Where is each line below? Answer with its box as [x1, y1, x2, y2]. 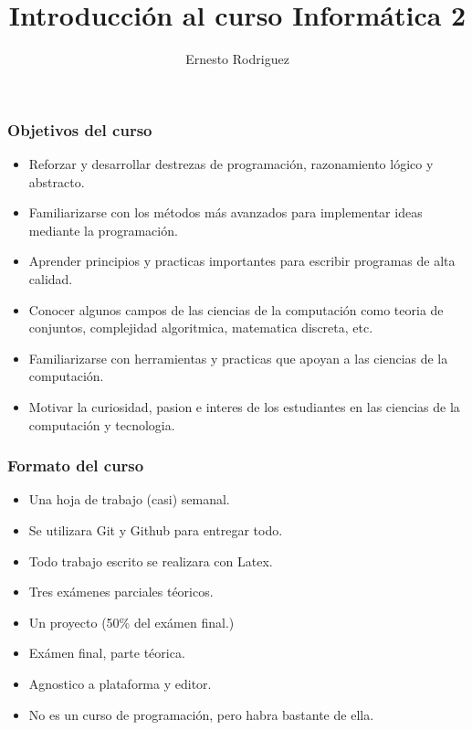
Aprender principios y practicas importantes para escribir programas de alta [28, 251, 456, 270]
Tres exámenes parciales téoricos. [28, 582, 214, 601]
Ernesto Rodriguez [185, 49, 289, 69]
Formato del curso [7, 454, 144, 477]
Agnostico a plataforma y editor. [28, 673, 212, 693]
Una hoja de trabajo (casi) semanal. [28, 490, 230, 509]
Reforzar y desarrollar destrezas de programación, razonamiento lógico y [28, 154, 434, 174]
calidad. [28, 269, 73, 288]
